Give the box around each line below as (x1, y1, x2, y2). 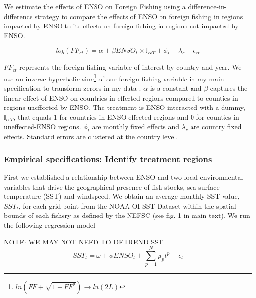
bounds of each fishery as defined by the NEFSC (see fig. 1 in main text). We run (4, 210, 250, 220)
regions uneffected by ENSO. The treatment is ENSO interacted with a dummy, (4, 102, 245, 112)
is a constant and (150, 83, 202, 93)
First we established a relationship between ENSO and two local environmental (4, 172, 243, 182)
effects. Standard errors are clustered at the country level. (4, 132, 178, 142)
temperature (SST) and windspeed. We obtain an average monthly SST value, (4, 191, 240, 201)
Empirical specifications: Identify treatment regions (4, 152, 212, 164)
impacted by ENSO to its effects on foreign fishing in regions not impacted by (4, 21, 239, 31)
